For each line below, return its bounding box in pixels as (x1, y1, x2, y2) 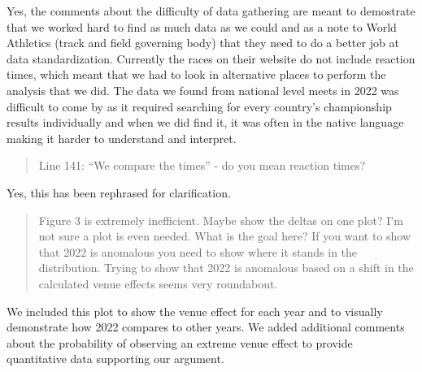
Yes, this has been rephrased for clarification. (7, 184, 231, 201)
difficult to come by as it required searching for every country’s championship (7, 97, 392, 115)
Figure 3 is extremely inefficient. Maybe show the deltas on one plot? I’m (38, 211, 403, 228)
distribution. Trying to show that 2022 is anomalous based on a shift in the (38, 259, 414, 276)
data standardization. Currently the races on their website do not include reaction (7, 50, 415, 67)
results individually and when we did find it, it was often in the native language (7, 114, 404, 131)
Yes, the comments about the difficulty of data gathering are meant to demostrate (7, 2, 415, 19)
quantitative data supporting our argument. (7, 350, 224, 367)
